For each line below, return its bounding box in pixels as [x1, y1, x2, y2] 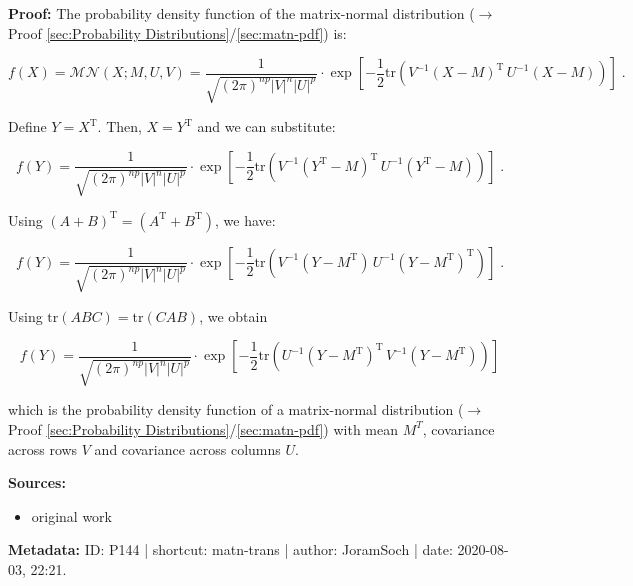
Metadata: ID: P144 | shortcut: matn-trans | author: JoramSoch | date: [8, 539, 453, 560]
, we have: [215, 209, 276, 230]
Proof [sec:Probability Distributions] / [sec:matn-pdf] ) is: [8, 22, 347, 43]
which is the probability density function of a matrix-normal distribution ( [8, 399, 464, 420]
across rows [8, 438, 78, 459]
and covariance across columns [94, 438, 281, 459]
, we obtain [199, 305, 268, 326]
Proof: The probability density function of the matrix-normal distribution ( [8, 3, 475, 23]
